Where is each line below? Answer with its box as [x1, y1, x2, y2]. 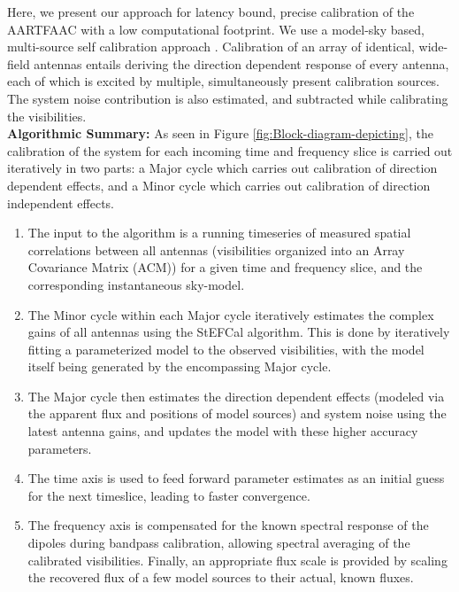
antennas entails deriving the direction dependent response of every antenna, [34, 54, 449, 73]
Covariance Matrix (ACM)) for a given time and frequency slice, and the [27, 258, 423, 277]
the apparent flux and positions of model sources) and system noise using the [27, 404, 447, 423]
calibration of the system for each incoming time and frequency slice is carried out [7, 141, 453, 160]
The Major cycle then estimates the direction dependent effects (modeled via [27, 386, 445, 405]
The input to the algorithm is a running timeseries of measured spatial [27, 223, 411, 242]
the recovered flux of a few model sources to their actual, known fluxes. [27, 568, 414, 587]
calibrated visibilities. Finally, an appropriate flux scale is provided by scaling [27, 550, 448, 569]
